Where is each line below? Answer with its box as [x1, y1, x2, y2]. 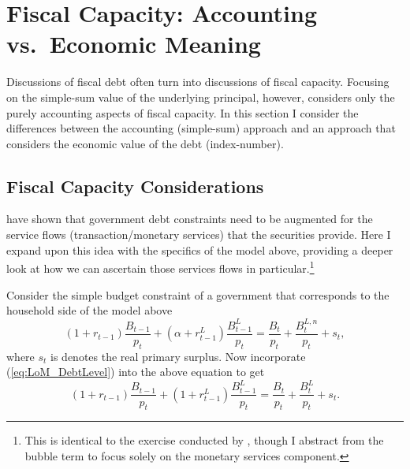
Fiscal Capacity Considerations [6, 173, 264, 198]
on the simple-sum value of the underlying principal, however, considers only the [6, 88, 395, 105]
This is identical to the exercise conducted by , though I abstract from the [24, 432, 384, 449]
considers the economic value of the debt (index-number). [6, 135, 284, 151]
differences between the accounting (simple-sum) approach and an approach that [6, 120, 396, 136]
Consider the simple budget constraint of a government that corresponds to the [6, 286, 389, 303]
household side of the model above [6, 302, 173, 318]
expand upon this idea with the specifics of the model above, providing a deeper [6, 241, 393, 258]
